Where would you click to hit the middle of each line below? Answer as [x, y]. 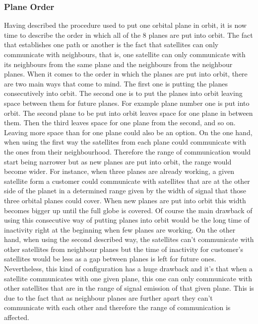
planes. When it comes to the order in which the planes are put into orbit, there [126, 74]
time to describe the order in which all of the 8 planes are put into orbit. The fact [129, 35]
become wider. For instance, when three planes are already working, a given [119, 171]
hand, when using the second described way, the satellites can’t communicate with [129, 239]
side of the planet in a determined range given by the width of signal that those [125, 191]
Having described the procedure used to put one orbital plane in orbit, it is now [125, 25]
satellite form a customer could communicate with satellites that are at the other [127, 181]
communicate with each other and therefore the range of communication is [117, 307]
